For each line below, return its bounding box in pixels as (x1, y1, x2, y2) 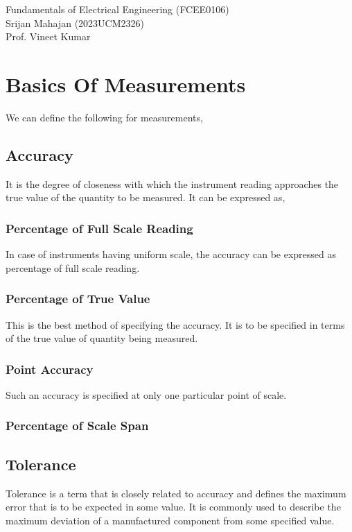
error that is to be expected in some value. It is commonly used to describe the (6, 499, 341, 514)
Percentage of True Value (6, 290, 150, 307)
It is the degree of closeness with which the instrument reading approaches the (6, 176, 339, 191)
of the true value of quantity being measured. (6, 331, 198, 345)
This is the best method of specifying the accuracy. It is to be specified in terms (6, 317, 345, 332)
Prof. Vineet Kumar (6, 29, 91, 44)
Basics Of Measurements (6, 69, 246, 98)
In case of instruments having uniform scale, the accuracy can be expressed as (6, 247, 337, 261)
